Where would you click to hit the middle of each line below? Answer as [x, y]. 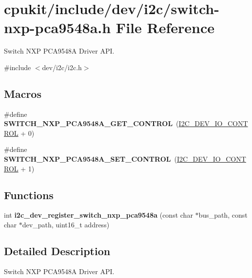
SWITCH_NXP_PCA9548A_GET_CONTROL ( [91, 123]
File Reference [165, 28]
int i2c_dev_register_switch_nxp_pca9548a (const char [98, 215]
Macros [23, 93]
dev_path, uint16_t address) [66, 225]
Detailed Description [57, 251]
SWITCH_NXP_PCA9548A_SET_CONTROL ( [90, 159]
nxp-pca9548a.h [58, 28]
